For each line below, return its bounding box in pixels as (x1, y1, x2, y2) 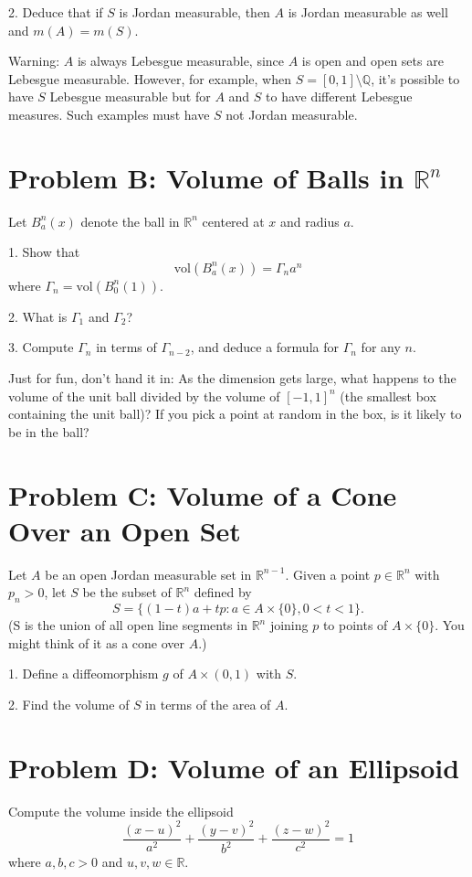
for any (361, 337, 401, 357)
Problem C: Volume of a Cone (8, 476, 397, 513)
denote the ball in (80, 211, 180, 230)
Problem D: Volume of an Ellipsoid (8, 748, 460, 786)
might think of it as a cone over (8, 633, 184, 652)
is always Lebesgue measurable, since (77, 51, 285, 70)
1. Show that (8, 242, 80, 262)
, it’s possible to (371, 69, 460, 88)
